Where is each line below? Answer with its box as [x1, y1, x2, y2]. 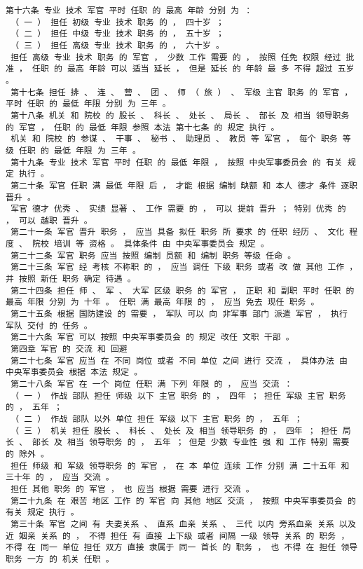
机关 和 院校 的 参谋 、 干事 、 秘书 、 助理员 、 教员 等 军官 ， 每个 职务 [11, 134, 338, 144]
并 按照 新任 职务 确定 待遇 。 [6, 274, 136, 284]
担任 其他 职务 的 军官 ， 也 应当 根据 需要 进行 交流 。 [11, 484, 254, 494]
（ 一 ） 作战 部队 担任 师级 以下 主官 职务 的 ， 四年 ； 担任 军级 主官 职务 [11, 390, 346, 401]
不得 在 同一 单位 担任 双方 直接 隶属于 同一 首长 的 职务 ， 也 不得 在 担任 [6, 542, 336, 553]
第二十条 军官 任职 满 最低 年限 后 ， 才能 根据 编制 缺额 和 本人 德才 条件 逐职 [11, 180, 358, 191]
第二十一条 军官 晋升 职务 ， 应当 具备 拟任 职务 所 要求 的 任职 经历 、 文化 [11, 227, 345, 238]
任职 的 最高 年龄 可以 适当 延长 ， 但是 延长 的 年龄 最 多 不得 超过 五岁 [32, 64, 355, 74]
